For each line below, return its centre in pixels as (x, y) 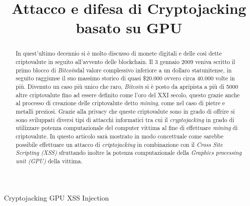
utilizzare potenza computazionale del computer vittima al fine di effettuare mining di (126, 128)
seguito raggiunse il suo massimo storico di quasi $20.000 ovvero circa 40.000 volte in (125, 78)
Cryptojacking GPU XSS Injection (57, 197)
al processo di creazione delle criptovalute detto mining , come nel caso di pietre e (120, 103)
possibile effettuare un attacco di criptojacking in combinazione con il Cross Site (119, 144)
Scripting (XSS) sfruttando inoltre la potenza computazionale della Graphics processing (128, 153)
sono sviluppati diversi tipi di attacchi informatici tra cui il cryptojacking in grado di (125, 119)
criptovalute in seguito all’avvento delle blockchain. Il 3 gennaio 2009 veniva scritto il (125, 62)
